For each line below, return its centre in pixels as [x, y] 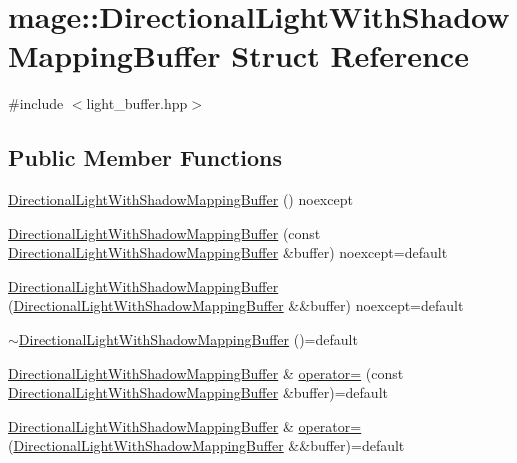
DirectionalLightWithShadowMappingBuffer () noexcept [180, 199]
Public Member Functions [145, 157]
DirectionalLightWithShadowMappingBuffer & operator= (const [206, 372]
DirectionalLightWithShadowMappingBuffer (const [164, 232]
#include [36, 103]
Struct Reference [350, 55]
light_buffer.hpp [137, 103]
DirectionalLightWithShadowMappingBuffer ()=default [188, 339]
